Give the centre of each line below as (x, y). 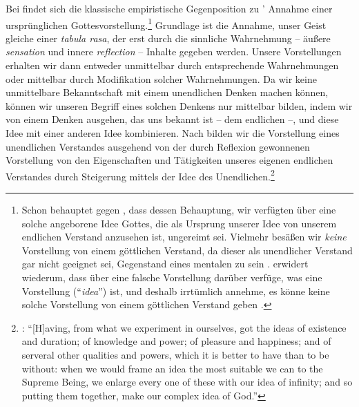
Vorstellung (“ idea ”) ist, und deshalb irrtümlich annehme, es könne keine (176, 291)
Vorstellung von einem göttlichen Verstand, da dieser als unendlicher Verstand (187, 250)
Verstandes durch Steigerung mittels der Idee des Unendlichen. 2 (140, 175)
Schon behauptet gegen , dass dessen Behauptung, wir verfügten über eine (179, 210)
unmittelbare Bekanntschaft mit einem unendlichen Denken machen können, (167, 92)
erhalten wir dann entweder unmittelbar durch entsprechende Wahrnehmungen (172, 65)
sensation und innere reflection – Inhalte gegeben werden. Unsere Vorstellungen (174, 51)
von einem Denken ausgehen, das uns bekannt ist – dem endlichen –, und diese (172, 119)
